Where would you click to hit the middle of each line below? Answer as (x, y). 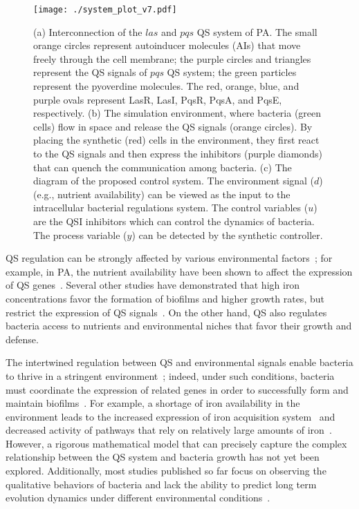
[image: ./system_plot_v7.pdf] (105, 10)
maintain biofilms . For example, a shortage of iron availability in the (153, 403)
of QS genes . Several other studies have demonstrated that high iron (153, 285)
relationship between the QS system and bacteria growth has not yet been (163, 457)
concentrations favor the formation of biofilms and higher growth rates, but (165, 298)
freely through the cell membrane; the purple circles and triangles (172, 58)
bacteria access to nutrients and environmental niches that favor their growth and (179, 326)
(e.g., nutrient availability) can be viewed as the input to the (162, 194)
